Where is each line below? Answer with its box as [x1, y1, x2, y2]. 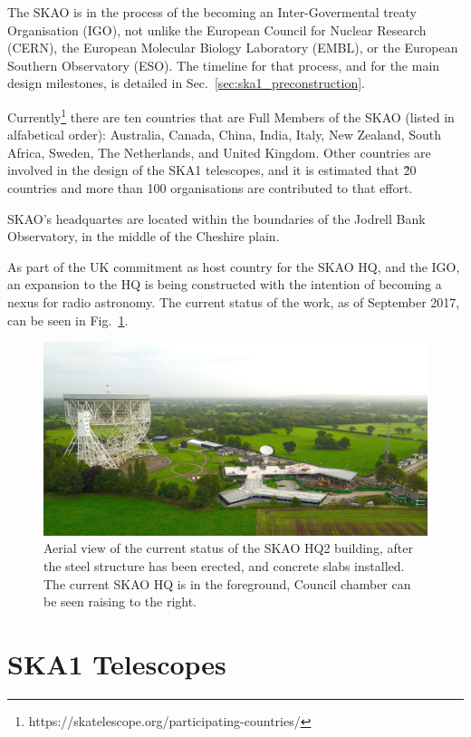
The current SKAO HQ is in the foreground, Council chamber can [43, 574, 411, 593]
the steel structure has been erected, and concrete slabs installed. [43, 557, 405, 575]
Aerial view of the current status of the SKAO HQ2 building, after [43, 538, 413, 558]
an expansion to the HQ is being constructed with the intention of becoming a [7, 275, 442, 294]
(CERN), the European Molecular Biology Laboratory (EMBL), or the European [7, 38, 458, 57]
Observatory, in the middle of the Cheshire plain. [7, 227, 280, 246]
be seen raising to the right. [43, 592, 197, 611]
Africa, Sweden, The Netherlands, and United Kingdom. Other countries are [7, 142, 431, 161]
